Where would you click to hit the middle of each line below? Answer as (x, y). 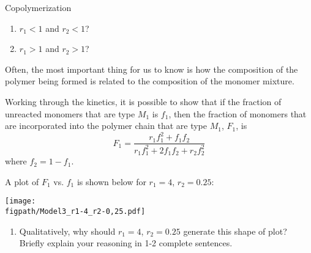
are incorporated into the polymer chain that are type (106, 126)
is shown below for (111, 181)
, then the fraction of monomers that (238, 113)
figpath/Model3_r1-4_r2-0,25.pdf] (75, 211)
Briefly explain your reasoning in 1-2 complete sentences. (126, 243)
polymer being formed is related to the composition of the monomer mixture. (150, 81)
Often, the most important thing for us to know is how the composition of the (152, 69)
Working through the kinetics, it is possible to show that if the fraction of (143, 101)
